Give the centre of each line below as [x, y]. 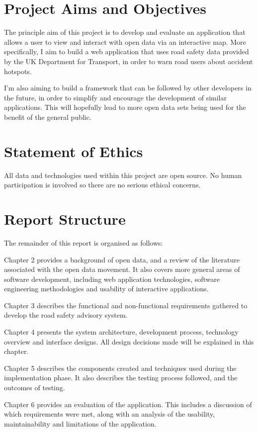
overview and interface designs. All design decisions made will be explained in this [129, 341]
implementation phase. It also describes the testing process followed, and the [121, 378]
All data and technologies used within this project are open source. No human [123, 175]
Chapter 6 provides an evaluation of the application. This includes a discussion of [128, 404]
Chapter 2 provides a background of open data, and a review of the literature [122, 259]
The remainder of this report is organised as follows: [84, 242]
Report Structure [65, 218]
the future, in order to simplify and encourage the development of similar [115, 97]
